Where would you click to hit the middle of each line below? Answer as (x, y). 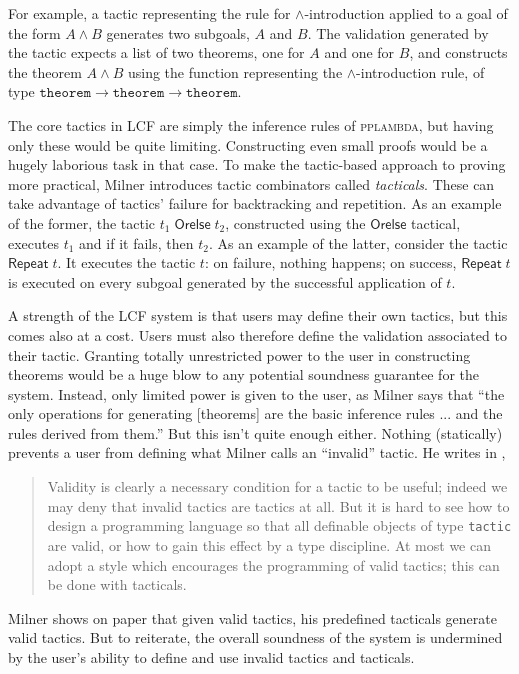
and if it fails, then (136, 242)
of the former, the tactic (82, 222)
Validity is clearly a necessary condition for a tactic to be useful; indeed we (277, 486)
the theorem (45, 71)
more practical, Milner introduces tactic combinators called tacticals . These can (251, 183)
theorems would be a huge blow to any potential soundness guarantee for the (243, 374)
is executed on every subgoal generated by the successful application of (225, 281)
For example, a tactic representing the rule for (149, 13)
